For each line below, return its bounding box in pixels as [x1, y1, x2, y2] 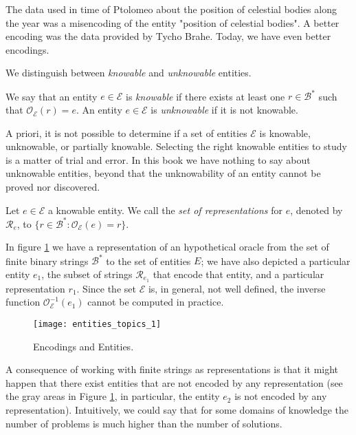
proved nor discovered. [5, 180, 100, 194]
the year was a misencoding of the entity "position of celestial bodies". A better [5, 15, 340, 30]
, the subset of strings [41, 267, 133, 281]
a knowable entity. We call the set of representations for [47, 202, 283, 217]
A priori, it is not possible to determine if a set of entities [5, 125, 247, 140]
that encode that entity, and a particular [153, 267, 324, 281]
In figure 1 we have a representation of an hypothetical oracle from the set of [5, 240, 329, 254]
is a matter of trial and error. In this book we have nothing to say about [5, 152, 311, 167]
